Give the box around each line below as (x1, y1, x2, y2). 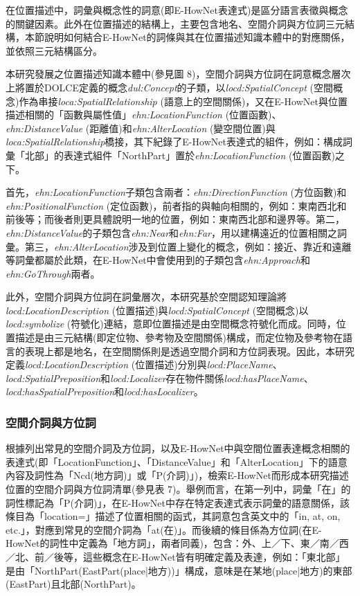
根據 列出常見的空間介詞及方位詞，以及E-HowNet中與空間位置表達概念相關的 (6, 441, 350, 455)
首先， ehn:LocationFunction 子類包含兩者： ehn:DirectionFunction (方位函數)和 (6, 185, 347, 199)
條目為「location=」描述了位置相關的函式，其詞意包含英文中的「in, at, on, (6, 509, 341, 523)
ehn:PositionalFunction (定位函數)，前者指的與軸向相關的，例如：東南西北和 (6, 198, 347, 213)
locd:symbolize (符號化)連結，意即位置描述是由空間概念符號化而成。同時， (6, 316, 336, 331)
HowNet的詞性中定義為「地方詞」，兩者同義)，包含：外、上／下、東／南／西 (6, 536, 349, 550)
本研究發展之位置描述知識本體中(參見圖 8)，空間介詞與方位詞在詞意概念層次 (6, 66, 351, 81)
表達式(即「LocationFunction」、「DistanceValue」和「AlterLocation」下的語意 (6, 454, 348, 469)
